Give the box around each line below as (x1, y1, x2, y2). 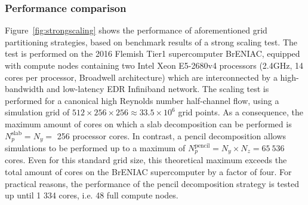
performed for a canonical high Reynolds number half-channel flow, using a (5, 94, 279, 106)
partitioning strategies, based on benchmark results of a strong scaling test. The (5, 35, 298, 48)
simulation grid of (5, 106, 70, 118)
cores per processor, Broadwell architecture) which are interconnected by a (5, 71, 278, 83)
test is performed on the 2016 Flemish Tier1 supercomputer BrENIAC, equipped (5, 47, 300, 60)
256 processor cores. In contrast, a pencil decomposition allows (57, 129, 287, 142)
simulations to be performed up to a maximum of (5, 142, 186, 154)
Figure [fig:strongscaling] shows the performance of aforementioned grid (5, 24, 267, 36)
